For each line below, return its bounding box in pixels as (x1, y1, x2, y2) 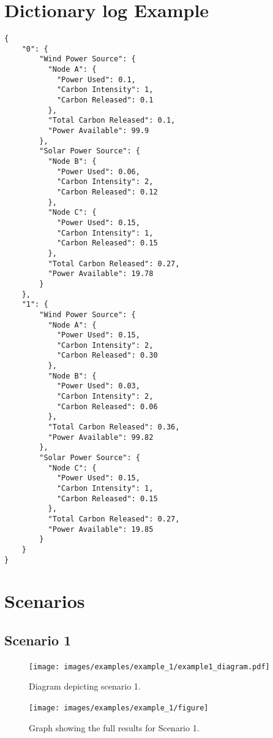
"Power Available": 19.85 (48, 525, 154, 534)
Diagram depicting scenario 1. (29, 680, 141, 693)
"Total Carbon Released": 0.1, (48, 116, 176, 125)
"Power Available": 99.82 (48, 432, 154, 442)
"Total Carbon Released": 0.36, (48, 423, 180, 432)
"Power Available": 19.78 (48, 269, 154, 279)
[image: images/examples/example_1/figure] (29, 704, 209, 713)
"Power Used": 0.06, (56, 167, 140, 176)
